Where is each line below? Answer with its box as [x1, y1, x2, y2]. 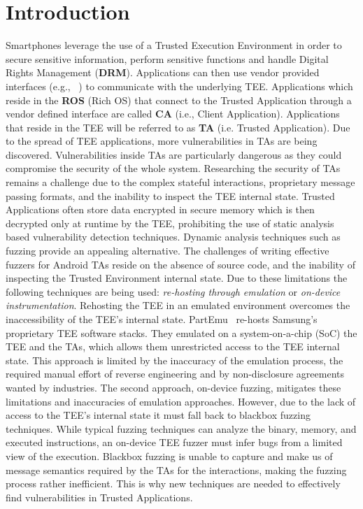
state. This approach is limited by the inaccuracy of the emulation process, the [6, 352, 343, 367]
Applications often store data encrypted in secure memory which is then [6, 202, 315, 217]
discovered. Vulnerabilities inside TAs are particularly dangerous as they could [6, 147, 342, 162]
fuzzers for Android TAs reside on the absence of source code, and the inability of [6, 257, 355, 271]
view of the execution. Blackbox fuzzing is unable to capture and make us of [6, 448, 333, 463]
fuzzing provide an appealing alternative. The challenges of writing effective [6, 243, 329, 258]
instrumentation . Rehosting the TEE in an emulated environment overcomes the [6, 298, 350, 313]
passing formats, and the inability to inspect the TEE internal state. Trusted [6, 188, 335, 203]
